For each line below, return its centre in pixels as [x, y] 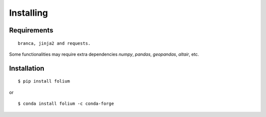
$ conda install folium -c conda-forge [66, 104]
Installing [29, 13]
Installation [27, 68]
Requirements [31, 30]
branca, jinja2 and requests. [54, 43]
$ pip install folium [44, 81]
